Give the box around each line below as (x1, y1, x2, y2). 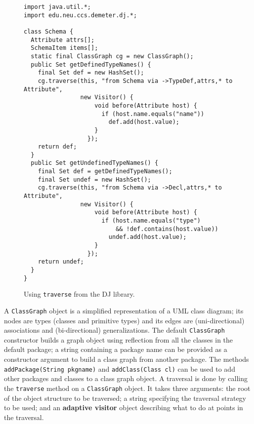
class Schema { (24, 28, 74, 35)
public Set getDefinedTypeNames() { (31, 61, 151, 68)
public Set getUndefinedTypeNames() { (31, 159, 159, 167)
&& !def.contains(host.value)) (116, 225, 218, 232)
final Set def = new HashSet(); (38, 69, 144, 77)
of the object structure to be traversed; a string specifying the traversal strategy (4, 392, 246, 403)
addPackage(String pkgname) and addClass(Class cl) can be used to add (4, 363, 235, 374)
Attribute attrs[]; (31, 36, 95, 43)
